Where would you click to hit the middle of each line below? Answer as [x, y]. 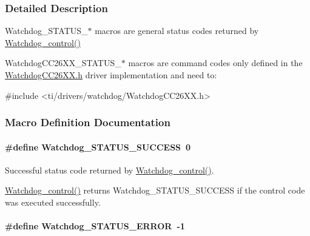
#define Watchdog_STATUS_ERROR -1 [95, 226]
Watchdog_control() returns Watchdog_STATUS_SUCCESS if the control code [155, 190]
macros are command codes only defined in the [215, 63]
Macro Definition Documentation [88, 122]
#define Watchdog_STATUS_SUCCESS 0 [98, 147]
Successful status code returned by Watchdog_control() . [110, 170]
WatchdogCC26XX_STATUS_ [63, 63]
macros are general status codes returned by [177, 31]
